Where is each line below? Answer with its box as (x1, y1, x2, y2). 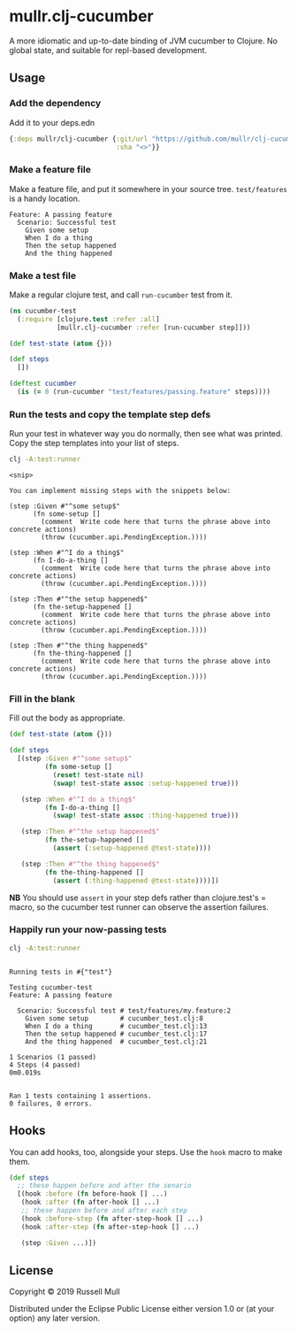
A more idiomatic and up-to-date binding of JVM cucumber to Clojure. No (9, 35, 278, 46)
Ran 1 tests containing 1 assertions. (9, 1091, 152, 1100)
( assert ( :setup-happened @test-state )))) (52, 843, 212, 853)
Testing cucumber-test (9, 982, 93, 992)
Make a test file (9, 269, 77, 281)
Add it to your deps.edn (9, 117, 95, 127)
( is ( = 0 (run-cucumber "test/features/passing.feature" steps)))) (17, 388, 271, 397)
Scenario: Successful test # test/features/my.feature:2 (17, 1006, 232, 1015)
